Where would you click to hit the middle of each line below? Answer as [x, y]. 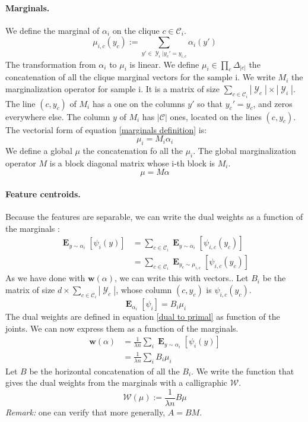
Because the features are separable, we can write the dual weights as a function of [154, 217]
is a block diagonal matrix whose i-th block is [132, 163]
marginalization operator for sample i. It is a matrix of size [112, 89]
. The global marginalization [245, 150]
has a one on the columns [139, 103]
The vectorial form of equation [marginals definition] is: [106, 129]
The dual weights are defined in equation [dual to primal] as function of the [143, 316]
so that [210, 103]
